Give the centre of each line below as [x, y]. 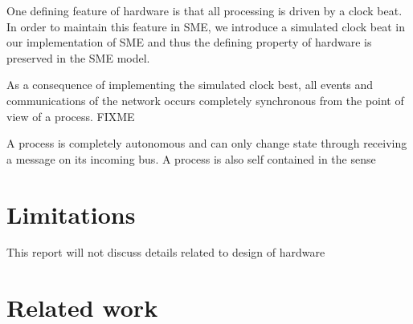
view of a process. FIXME [71, 116]
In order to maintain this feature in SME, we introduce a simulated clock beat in [206, 26]
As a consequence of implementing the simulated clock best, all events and [190, 85]
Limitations [71, 214]
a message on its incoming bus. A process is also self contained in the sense [191, 158]
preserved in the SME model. [78, 57]
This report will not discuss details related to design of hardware [166, 252]
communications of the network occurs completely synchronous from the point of [205, 100]
